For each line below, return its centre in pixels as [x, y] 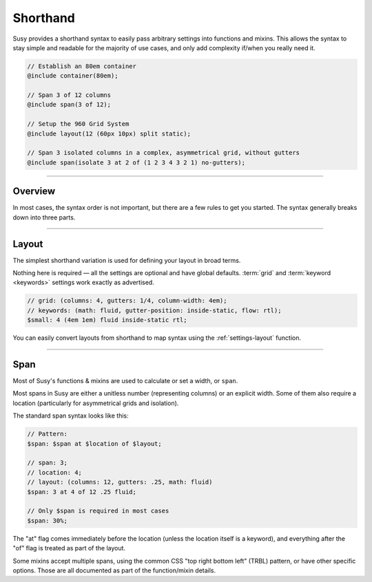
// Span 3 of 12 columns [69, 95]
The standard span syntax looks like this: [71, 416]
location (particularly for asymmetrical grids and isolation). [96, 403]
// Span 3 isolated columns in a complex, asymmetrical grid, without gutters [163, 153]
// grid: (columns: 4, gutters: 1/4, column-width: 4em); [127, 301]
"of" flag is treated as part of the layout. [69, 548]
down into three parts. [44, 217]
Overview [34, 192]
